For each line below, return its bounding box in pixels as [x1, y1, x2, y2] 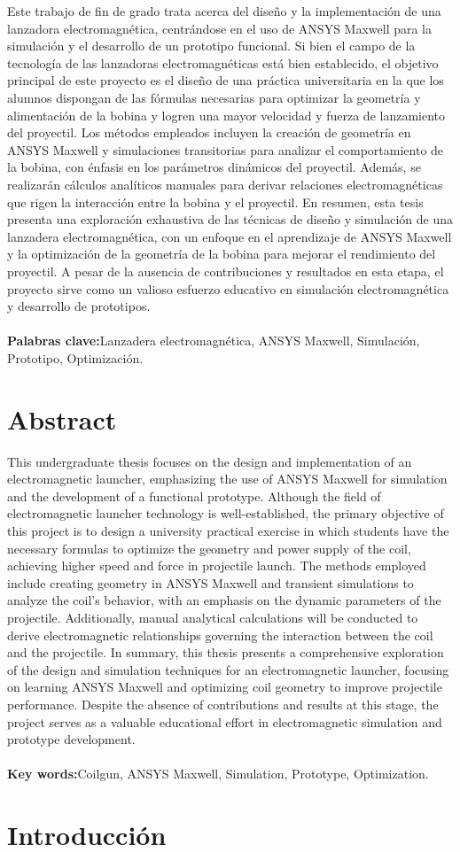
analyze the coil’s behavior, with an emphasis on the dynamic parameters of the [7, 591, 441, 609]
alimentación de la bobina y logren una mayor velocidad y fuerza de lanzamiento [7, 105, 446, 124]
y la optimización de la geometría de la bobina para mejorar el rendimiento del [7, 244, 436, 263]
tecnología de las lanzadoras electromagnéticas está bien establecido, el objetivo [7, 53, 439, 72]
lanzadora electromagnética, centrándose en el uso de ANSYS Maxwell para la [7, 19, 433, 37]
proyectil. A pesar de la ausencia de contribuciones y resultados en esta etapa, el [7, 261, 444, 280]
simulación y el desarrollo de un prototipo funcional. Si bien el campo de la [7, 36, 416, 55]
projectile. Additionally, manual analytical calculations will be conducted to [7, 608, 418, 626]
